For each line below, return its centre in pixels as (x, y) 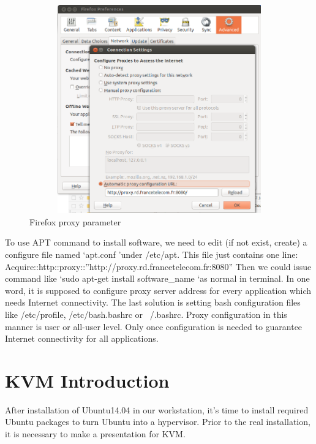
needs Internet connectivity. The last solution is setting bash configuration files (153, 302)
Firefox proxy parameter (75, 221)
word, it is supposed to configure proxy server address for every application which (158, 290)
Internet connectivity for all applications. (82, 338)
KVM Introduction (87, 380)
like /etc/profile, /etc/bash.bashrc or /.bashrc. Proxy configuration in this (146, 314)
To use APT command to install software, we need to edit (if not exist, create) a (156, 242)
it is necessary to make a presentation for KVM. (95, 434)
